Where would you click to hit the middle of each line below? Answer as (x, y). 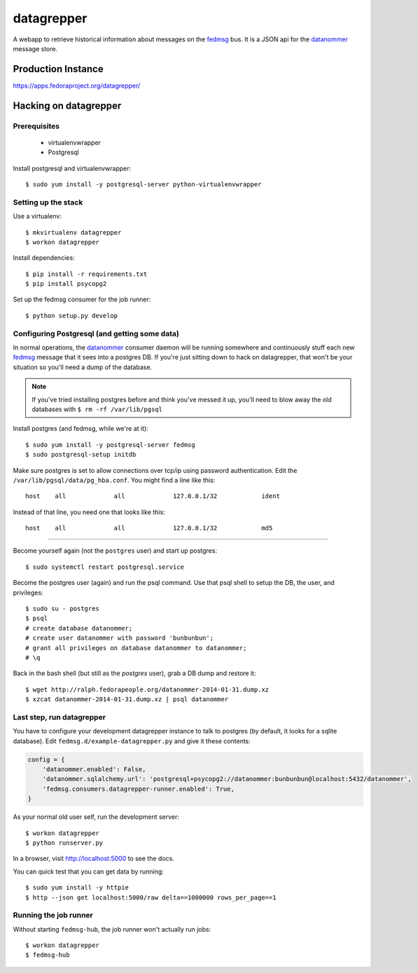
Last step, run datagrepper (60, 717)
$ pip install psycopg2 (66, 284)
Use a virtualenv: (37, 216)
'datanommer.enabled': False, (94, 770)
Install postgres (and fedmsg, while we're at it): (81, 429)
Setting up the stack (48, 202)
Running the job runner (53, 916)
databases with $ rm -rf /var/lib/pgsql (97, 409)
